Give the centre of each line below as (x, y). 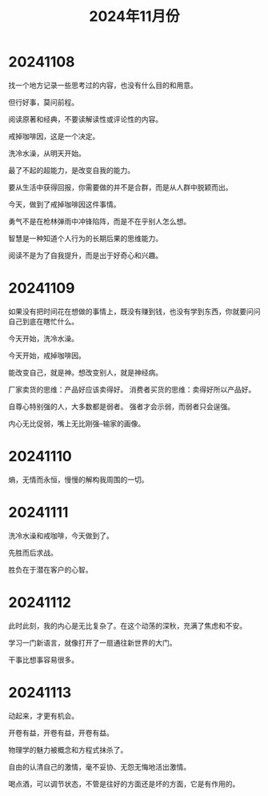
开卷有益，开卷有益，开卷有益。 (61, 733)
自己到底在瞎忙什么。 (43, 321)
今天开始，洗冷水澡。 (43, 338)
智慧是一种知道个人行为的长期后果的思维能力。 (85, 238)
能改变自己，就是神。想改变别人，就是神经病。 (85, 372)
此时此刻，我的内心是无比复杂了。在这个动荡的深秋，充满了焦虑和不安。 (127, 625)
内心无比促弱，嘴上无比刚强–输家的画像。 (77, 423)
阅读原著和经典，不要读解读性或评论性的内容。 (85, 119)
